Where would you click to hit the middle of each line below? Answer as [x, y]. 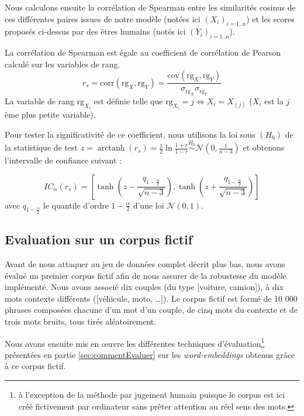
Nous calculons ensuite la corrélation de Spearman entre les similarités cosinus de [150, 7]
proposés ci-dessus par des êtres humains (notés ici [95, 31]
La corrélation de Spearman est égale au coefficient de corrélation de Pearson [143, 52]
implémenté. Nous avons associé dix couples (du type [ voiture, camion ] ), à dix [144, 287]
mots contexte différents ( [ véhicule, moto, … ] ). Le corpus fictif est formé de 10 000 [151, 298]
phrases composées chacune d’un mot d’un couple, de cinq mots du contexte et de [151, 310]
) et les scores [270, 18]
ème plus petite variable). [50, 115]
